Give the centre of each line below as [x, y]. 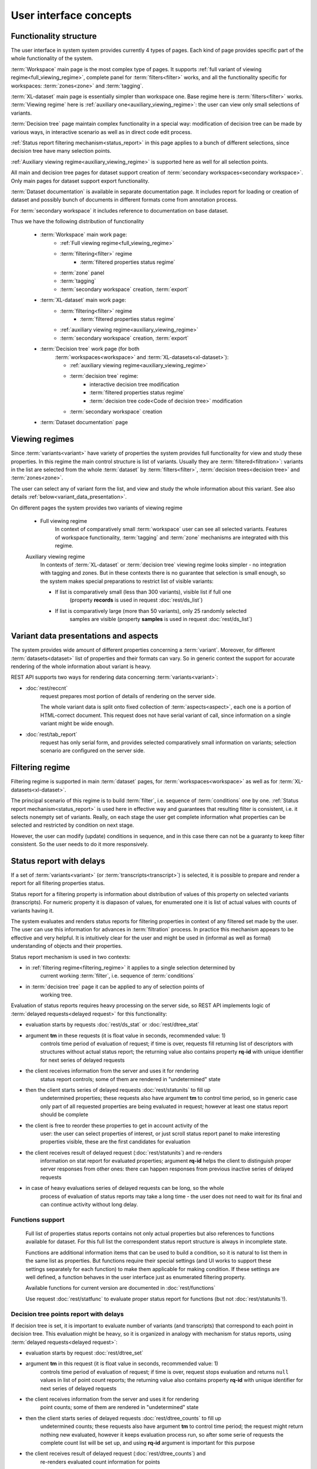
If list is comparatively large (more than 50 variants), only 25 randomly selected [151, 611]
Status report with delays [58, 861]
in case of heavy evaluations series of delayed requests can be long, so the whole [125, 1188]
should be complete [64, 1115]
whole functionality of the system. [52, 58]
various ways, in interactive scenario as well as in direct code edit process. [101, 132]
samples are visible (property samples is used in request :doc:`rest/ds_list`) [161, 619]
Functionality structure [54, 36]
